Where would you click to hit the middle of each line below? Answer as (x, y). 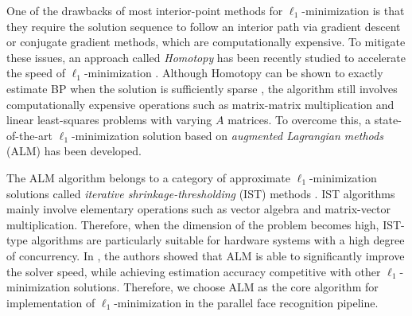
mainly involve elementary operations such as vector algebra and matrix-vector (199, 209)
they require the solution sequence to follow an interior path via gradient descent (204, 26)
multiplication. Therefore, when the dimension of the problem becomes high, (193, 224)
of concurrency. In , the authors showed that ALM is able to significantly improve (206, 255)
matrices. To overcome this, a (299, 120)
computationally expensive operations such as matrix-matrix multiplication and (200, 104)
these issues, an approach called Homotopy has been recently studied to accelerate (206, 57)
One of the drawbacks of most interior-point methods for (145, 10)
